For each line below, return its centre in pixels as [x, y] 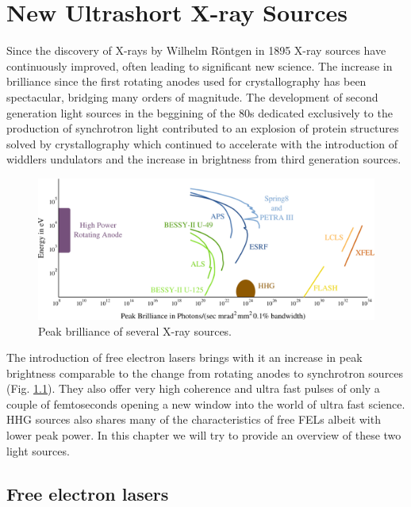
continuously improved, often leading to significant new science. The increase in [200, 65]
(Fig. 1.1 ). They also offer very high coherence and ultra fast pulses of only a [193, 388]
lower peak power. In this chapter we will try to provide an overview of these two [204, 435]
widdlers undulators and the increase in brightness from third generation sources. [204, 159]
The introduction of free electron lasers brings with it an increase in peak [184, 357]
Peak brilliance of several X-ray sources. [135, 330]
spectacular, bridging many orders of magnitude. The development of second [192, 96]
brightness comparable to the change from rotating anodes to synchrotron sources [205, 373]
